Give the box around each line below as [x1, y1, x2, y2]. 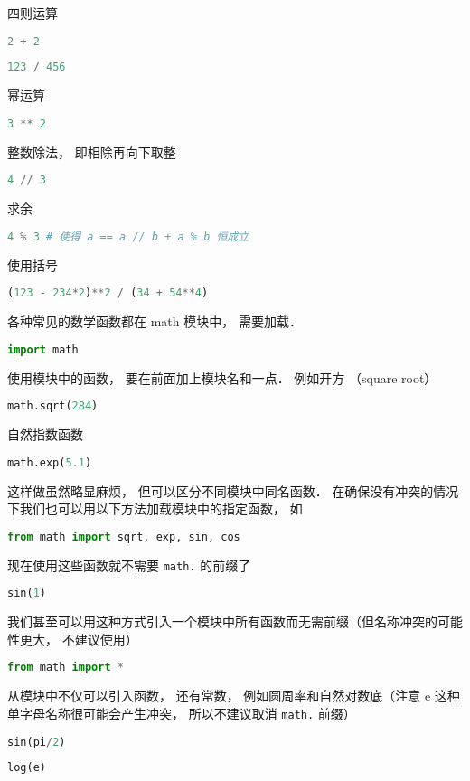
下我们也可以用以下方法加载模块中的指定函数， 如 [7, 499, 303, 518]
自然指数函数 [7, 425, 83, 444]
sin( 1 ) [7, 587, 46, 600]
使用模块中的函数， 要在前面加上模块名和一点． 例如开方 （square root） [7, 368, 437, 387]
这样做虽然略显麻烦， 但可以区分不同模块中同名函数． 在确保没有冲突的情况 [7, 481, 459, 500]
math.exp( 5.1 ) [7, 456, 92, 469]
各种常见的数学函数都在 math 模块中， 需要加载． [7, 312, 302, 331]
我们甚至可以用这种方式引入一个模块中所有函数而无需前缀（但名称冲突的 [7, 612, 437, 631]
